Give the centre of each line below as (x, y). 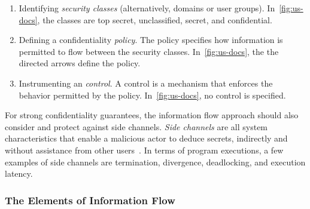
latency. (19, 173)
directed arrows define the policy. (80, 63)
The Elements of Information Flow (90, 200)
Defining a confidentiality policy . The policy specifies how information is (151, 40)
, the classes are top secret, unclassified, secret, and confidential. (155, 19)
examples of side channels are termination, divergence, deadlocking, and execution (155, 162)
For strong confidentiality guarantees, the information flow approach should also (152, 115)
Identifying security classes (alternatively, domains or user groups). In (147, 8)
